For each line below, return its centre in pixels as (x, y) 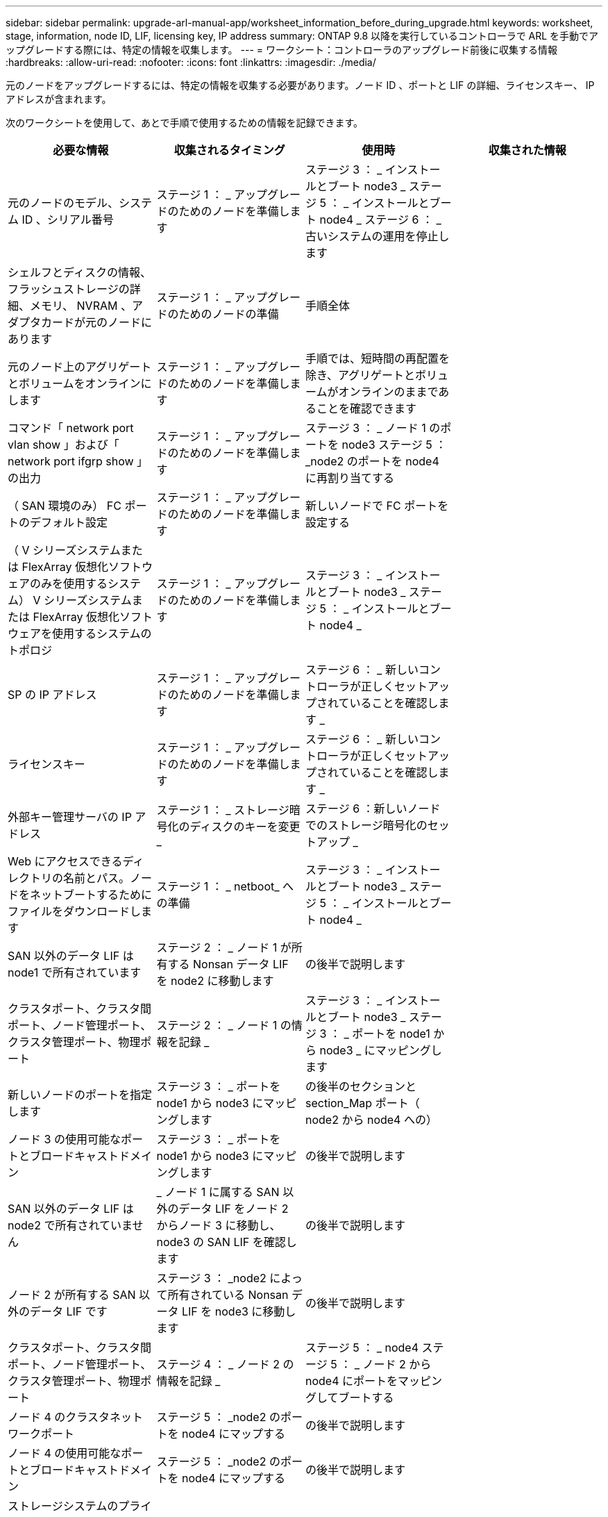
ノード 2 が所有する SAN (72, 1295)
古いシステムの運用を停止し (378, 236)
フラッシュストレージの (69, 289)
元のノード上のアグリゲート (80, 367)
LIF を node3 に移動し (239, 1311)
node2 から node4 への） (371, 1120)
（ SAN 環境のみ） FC (65, 506)
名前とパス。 (97, 878)
